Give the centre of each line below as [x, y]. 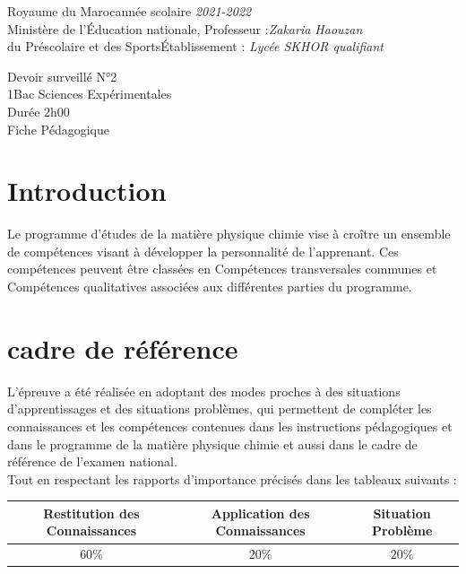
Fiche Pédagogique [58, 129]
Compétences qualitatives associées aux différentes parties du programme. [210, 287]
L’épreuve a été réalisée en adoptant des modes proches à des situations [204, 391]
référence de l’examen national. [92, 461]
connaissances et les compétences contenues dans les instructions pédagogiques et [230, 426]
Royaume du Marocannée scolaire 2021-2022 [129, 11]
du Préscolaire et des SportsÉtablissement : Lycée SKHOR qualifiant [196, 46]
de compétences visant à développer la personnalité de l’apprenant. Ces [203, 251]
